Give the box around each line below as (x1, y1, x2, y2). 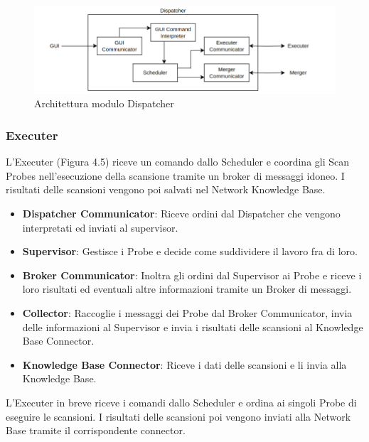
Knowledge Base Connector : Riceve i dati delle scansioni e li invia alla (22, 357, 347, 372)
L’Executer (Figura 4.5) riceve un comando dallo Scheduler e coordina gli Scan (6, 154, 350, 169)
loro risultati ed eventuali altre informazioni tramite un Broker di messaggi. (22, 281, 352, 296)
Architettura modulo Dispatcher (34, 96, 174, 111)
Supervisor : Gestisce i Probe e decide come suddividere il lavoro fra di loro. (22, 244, 358, 259)
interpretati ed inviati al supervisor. (22, 220, 178, 235)
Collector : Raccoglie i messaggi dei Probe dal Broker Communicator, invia (22, 305, 353, 320)
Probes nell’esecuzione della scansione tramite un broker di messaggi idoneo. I (6, 168, 345, 183)
